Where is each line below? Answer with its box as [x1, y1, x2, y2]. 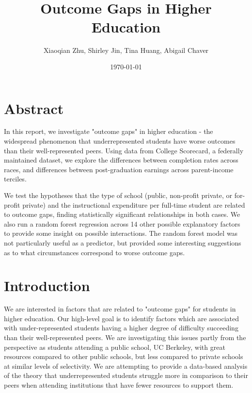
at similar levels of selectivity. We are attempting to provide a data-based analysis [4, 360, 248, 371]
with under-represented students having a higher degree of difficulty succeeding [4, 323, 238, 333]
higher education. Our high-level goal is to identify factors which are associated [4, 313, 239, 323]
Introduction [4, 276, 90, 295]
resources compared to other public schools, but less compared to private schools [4, 351, 243, 361]
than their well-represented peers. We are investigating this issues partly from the [4, 332, 246, 343]
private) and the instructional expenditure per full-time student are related [22, 199, 245, 210]
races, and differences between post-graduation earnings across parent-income [4, 164, 234, 174]
